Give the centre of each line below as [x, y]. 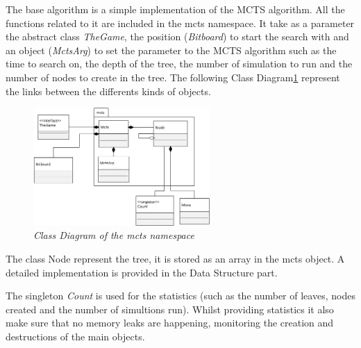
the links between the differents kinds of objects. [108, 91]
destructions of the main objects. [75, 337]
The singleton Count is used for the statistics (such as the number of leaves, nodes [180, 296]
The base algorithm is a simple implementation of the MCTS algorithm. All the [175, 9]
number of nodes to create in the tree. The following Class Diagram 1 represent [173, 77]
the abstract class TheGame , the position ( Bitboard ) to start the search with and [177, 36]
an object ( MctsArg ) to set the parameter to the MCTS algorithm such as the [171, 50]
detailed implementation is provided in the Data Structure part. [142, 272]
